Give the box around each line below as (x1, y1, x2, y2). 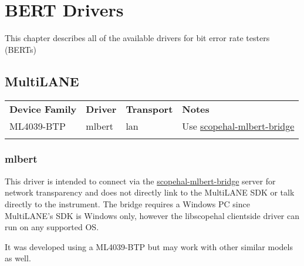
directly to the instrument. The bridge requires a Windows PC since (5, 197, 250, 210)
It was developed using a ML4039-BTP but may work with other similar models (5, 240, 293, 252)
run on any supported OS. (5, 221, 99, 233)
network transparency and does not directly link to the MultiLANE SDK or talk (5, 186, 295, 198)
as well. (5, 252, 31, 264)
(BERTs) (5, 43, 36, 55)
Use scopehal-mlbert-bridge (182, 119, 295, 133)
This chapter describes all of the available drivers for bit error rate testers (5, 32, 270, 44)
